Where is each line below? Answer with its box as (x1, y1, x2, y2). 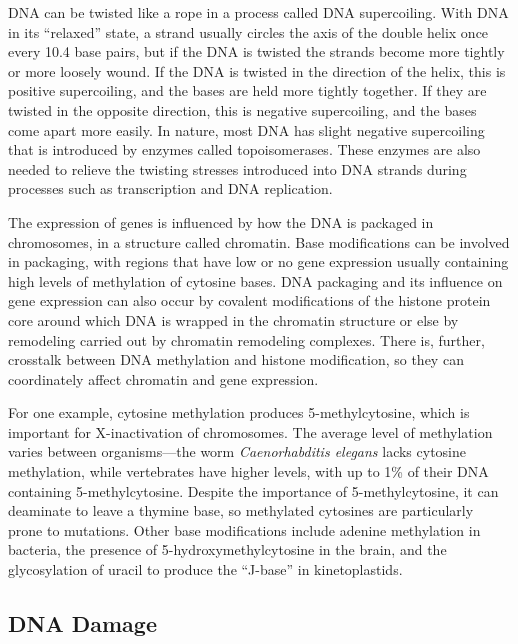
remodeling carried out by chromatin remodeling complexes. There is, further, (8, 329, 485, 350)
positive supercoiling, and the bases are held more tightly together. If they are (8, 80, 487, 101)
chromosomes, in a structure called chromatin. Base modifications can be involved (8, 231, 510, 252)
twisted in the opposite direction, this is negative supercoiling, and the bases (8, 99, 477, 120)
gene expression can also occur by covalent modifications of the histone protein (8, 290, 491, 311)
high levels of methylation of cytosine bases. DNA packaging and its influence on (8, 270, 503, 291)
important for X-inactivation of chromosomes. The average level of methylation (8, 421, 493, 442)
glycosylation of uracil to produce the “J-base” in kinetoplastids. (8, 559, 403, 580)
